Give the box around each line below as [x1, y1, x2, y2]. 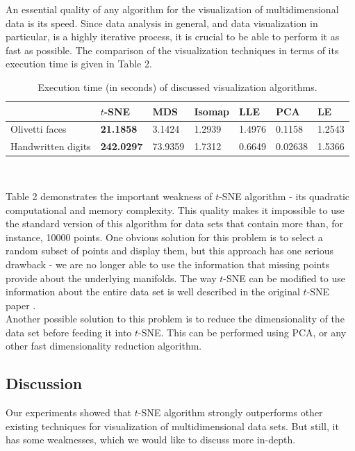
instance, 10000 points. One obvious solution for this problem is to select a [6, 229, 323, 244]
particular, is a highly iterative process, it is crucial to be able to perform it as [6, 29, 340, 44]
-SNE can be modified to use [223, 270, 345, 285]
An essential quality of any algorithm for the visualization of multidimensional [6, 2, 339, 16]
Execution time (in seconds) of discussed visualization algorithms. [38, 79, 317, 94]
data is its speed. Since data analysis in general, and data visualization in [6, 15, 318, 30]
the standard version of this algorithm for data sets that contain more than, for [6, 216, 343, 231]
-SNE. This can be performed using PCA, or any [138, 325, 347, 339]
